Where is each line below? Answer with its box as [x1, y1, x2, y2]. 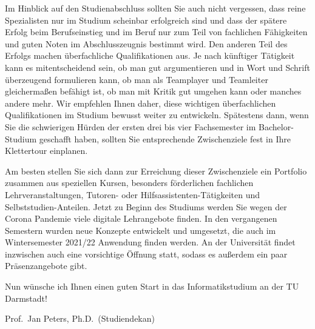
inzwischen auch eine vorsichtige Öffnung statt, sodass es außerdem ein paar [5, 247, 288, 260]
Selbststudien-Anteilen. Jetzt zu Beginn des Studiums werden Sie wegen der [5, 200, 287, 213]
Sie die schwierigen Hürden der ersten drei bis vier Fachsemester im [5, 120, 256, 133]
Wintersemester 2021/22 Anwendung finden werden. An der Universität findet [5, 236, 296, 248]
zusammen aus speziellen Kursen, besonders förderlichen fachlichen [5, 176, 254, 189]
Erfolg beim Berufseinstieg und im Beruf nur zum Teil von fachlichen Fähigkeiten [5, 25, 308, 38]
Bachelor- [259, 120, 294, 133]
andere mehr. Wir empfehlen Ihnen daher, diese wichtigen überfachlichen [5, 96, 276, 109]
